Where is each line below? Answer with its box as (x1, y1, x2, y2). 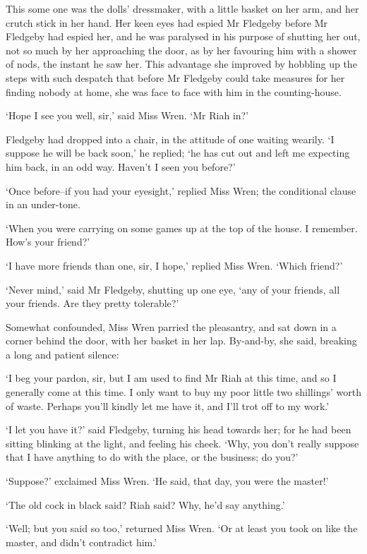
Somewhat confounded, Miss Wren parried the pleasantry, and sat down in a (6, 319, 337, 334)
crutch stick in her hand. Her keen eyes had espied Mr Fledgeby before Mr (6, 15, 328, 30)
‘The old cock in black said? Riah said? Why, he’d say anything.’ (6, 497, 285, 512)
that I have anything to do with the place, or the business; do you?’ (6, 450, 299, 464)
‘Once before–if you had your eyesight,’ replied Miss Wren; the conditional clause (6, 183, 356, 198)
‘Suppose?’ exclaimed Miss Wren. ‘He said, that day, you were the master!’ (6, 474, 329, 488)
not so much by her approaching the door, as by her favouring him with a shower (6, 42, 357, 57)
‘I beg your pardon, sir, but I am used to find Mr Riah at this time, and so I (6, 371, 337, 385)
